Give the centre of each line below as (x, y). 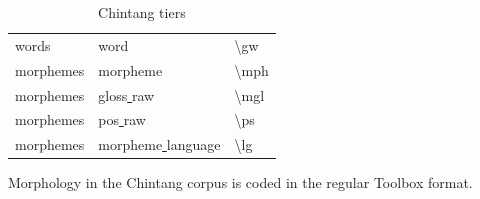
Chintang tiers (142, 12)
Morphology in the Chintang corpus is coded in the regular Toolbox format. (240, 182)
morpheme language (159, 144)
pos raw (122, 119)
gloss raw (126, 94)
